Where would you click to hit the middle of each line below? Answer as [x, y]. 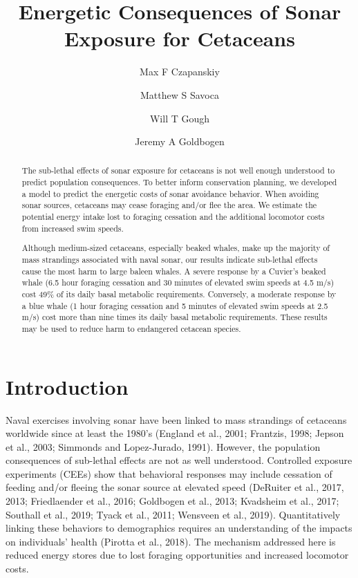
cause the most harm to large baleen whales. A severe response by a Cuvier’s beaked [174, 271]
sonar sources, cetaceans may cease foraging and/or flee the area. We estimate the [169, 205]
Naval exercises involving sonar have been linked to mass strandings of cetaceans [176, 419]
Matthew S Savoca [180, 94]
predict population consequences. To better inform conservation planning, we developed [179, 182]
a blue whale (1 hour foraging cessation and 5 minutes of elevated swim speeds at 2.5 [175, 305]
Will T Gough [180, 118]
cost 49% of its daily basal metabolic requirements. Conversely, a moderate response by [179, 293]
